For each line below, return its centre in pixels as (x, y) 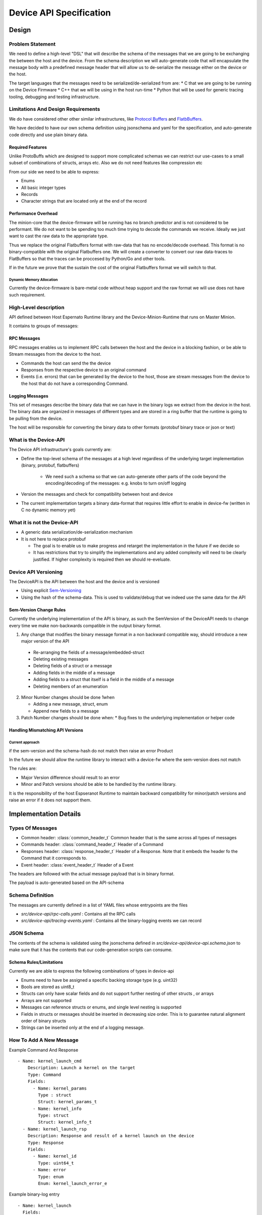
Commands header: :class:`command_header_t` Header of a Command (92, 844)
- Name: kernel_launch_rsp (55, 1129)
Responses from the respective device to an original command (84, 370)
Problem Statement (32, 44)
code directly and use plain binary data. (49, 135)
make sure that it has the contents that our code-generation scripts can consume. (91, 950)
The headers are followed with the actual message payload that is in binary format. (92, 874)
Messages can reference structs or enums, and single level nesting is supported (101, 1007)
